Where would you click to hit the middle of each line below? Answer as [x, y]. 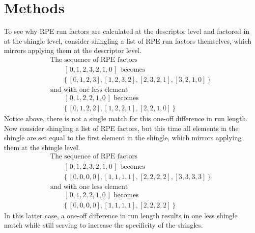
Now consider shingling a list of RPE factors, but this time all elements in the [121, 128]
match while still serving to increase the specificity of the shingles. [103, 225]
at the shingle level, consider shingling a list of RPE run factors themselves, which [128, 40]
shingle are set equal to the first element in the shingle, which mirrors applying [123, 138]
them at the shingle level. [42, 147]
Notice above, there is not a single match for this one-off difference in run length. [126, 118]
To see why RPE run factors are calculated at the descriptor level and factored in [127, 31]
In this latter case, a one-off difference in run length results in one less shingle [121, 215]
